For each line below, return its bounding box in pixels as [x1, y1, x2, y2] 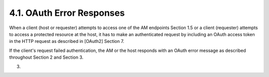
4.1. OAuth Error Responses [9, 7, 125, 18]
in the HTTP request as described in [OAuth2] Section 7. [9, 38, 125, 44]
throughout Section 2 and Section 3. [9, 54, 84, 60]
